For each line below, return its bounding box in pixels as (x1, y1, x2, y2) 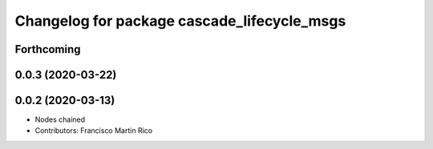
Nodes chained (34, 115, 86, 124)
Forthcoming (14, 42, 81, 56)
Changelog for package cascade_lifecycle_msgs (14, 12, 346, 30)
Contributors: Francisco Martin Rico (34, 126, 152, 135)
